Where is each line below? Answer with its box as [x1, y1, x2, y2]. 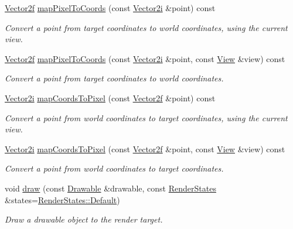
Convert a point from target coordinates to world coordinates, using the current [5, 21, 288, 33]
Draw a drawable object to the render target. [5, 213, 163, 225]
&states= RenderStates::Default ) [5, 193, 120, 206]
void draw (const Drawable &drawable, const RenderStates [5, 182, 216, 194]
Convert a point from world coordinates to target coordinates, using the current [5, 111, 288, 124]
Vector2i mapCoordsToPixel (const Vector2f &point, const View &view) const [5, 142, 285, 155]
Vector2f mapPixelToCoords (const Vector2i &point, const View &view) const [5, 52, 285, 64]
